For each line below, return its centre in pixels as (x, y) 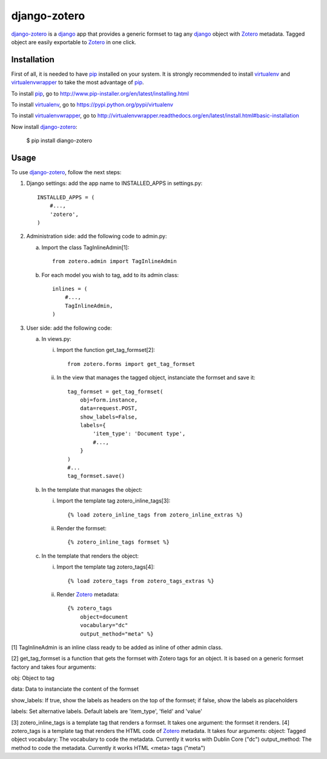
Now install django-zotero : (44, 126)
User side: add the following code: (69, 328)
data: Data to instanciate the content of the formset (75, 689)
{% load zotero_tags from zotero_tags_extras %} (141, 581)
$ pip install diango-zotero (59, 141)
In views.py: (57, 339)
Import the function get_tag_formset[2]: (106, 350)
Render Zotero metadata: (88, 594)
